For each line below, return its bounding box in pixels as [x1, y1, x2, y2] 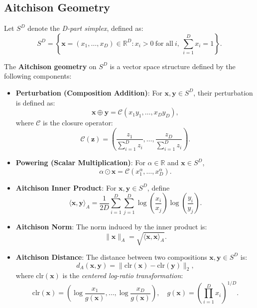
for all [155, 40, 173, 47]
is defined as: [15, 97, 55, 107]
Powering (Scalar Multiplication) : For [15, 157, 145, 168]
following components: [4, 71, 72, 81]
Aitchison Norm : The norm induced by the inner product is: [15, 221, 207, 231]
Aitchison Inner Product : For [15, 182, 117, 193]
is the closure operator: [43, 117, 113, 128]
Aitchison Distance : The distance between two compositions [15, 251, 207, 262]
